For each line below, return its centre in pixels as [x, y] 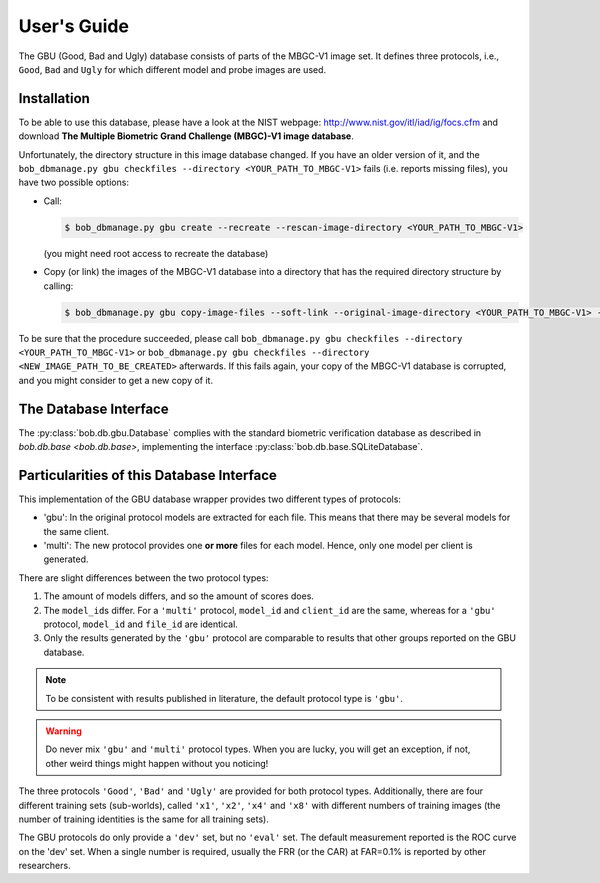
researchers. [44, 866]
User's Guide [74, 26]
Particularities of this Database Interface [147, 475]
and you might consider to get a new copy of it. [116, 380]
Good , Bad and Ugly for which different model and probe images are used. [172, 69]
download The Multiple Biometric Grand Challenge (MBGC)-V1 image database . [186, 136]
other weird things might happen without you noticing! [157, 763]
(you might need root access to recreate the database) [156, 253]
